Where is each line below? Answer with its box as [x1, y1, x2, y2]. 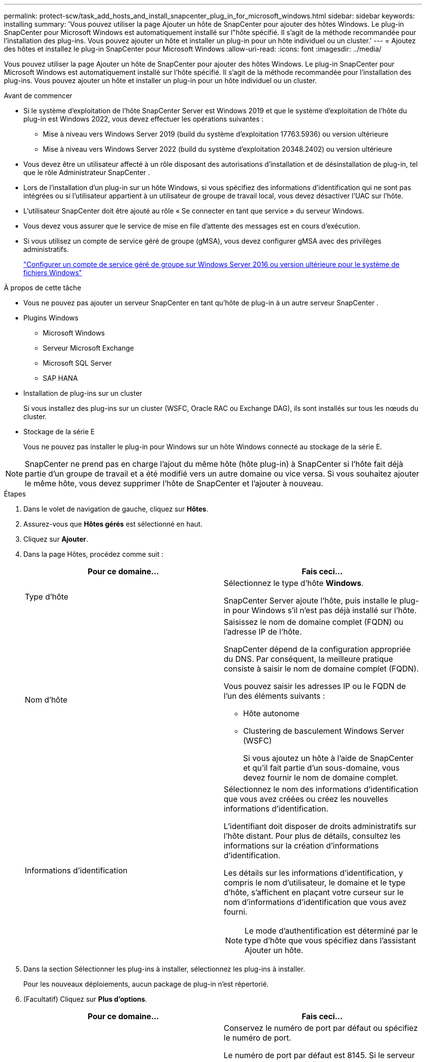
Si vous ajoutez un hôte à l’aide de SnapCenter [243, 753, 414, 763]
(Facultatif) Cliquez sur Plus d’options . [23, 995, 147, 1003]
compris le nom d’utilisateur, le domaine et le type [224, 878, 406, 887]
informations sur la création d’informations [224, 841, 379, 850]
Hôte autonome [243, 708, 300, 718]
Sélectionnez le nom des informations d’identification [224, 784, 418, 794]
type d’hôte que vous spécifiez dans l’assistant [245, 936, 416, 945]
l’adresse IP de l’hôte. [224, 627, 302, 637]
